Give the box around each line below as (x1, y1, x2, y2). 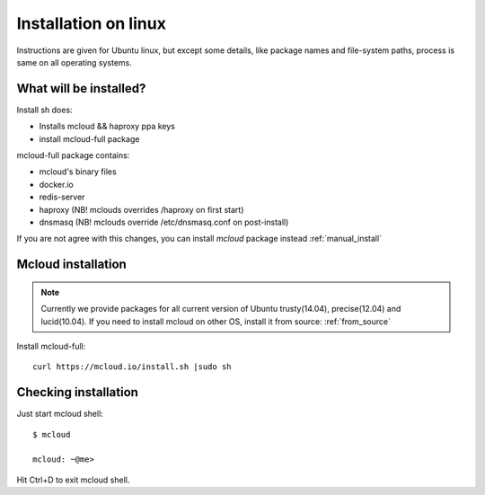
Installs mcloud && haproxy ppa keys (39, 121, 175, 132)
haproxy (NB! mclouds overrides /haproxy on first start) (39, 204, 244, 215)
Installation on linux (16, 13, 166, 33)
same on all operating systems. (16, 57, 132, 67)
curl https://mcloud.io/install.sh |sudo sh (32, 362, 233, 372)
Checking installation (16, 385, 139, 400)
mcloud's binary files (39, 166, 117, 177)
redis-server (39, 191, 85, 202)
